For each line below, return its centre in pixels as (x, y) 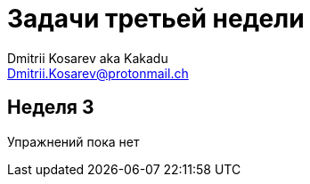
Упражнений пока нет (73, 141)
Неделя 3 (51, 108)
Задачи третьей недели (156, 19)
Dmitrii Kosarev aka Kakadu (88, 58)
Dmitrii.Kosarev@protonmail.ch (98, 73)
